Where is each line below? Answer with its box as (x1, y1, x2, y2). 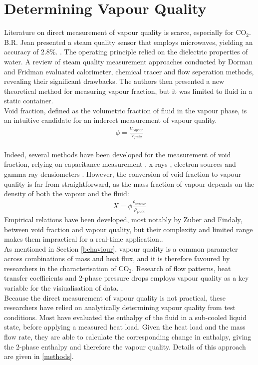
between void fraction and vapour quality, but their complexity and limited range (4, 224, 253, 234)
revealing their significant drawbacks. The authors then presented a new (4, 76, 225, 86)
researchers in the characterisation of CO (4, 263, 129, 273)
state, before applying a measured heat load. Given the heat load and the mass (4, 322, 246, 332)
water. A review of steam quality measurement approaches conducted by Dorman (4, 56, 253, 66)
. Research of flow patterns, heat (132, 263, 231, 273)
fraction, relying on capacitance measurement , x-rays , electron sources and (4, 159, 236, 169)
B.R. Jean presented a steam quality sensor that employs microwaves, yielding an (4, 36, 253, 47)
